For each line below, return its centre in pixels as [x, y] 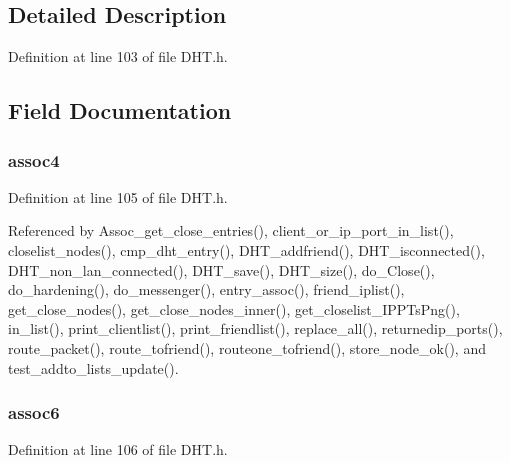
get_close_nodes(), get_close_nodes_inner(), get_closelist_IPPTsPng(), [234, 308]
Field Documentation [120, 110]
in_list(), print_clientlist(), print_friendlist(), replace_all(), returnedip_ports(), [255, 328]
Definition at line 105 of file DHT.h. [118, 196]
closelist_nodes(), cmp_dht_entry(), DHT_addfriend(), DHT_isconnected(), [246, 249]
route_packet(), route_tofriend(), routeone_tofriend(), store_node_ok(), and [247, 347]
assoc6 [34, 412]
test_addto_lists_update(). [93, 367]
